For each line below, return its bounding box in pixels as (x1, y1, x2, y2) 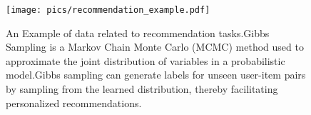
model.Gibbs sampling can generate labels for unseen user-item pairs (6, 67, 306, 82)
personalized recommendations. (6, 95, 142, 110)
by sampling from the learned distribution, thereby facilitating (6, 81, 278, 96)
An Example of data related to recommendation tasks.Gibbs (6, 25, 270, 40)
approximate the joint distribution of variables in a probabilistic (6, 53, 285, 68)
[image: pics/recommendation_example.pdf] (6, 5, 210, 15)
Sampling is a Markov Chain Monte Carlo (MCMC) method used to (6, 39, 304, 54)
